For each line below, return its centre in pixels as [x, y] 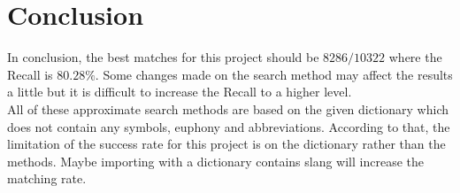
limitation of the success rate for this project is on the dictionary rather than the [226, 144]
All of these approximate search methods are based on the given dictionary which [228, 108]
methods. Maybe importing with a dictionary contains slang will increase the [216, 161]
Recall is [30, 74]
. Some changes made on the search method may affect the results [274, 74]
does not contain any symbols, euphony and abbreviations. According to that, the [229, 126]
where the [415, 57]
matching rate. [47, 178]
